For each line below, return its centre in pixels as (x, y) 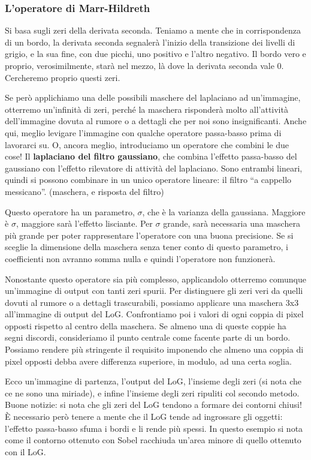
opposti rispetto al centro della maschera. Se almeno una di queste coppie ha (146, 325)
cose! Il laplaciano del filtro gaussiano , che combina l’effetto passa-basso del (151, 156)
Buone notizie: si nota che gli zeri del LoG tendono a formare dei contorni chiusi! (153, 405)
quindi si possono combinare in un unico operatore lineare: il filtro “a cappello (148, 180)
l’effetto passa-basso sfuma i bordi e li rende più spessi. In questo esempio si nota (154, 428)
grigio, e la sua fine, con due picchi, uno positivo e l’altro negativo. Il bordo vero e (155, 54)
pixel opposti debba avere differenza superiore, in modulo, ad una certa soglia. (148, 361)
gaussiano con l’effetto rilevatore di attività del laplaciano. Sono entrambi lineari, (154, 168)
